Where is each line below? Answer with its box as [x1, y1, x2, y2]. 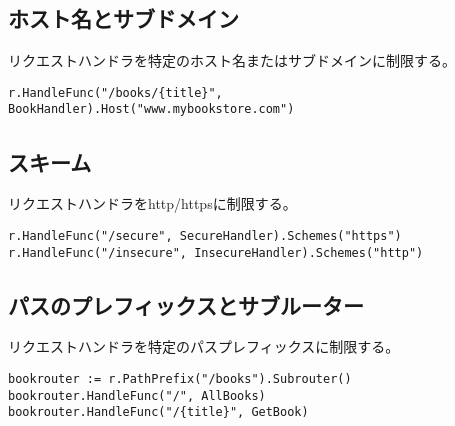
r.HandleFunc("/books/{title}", [8, 85, 223, 100]
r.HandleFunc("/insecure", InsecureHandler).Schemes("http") [8, 245, 424, 260]
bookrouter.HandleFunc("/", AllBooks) [8, 388, 266, 403]
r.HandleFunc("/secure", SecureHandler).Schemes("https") [8, 228, 402, 243]
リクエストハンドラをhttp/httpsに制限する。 [8, 193, 297, 214]
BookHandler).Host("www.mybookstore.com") [8, 102, 295, 117]
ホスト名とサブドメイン [8, 3, 239, 34]
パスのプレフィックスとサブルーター [8, 289, 364, 320]
